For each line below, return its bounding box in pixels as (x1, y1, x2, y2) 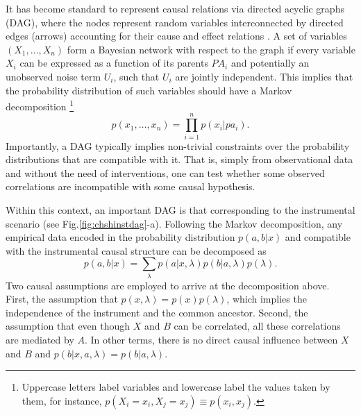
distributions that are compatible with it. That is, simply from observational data (6, 152, 353, 167)
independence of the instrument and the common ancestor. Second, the (6, 305, 308, 319)
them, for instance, (22, 393, 102, 407)
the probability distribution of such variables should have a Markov (6, 83, 292, 97)
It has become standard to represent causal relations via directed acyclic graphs (6, 1, 344, 15)
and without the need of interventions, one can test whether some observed (6, 165, 325, 180)
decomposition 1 (6, 97, 74, 113)
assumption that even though (6, 319, 131, 333)
